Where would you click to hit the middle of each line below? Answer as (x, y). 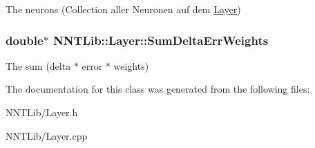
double (25, 40)
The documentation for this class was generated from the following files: (158, 89)
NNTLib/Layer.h (42, 112)
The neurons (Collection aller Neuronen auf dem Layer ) (123, 9)
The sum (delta (38, 65)
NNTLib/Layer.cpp (47, 135)
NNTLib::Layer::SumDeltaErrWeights (161, 40)
